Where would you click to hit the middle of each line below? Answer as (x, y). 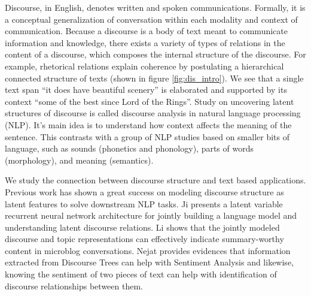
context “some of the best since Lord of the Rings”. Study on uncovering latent (150, 101)
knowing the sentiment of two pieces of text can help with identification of (141, 274)
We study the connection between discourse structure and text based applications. (155, 180)
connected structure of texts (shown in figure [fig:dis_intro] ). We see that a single (154, 78)
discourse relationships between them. (74, 286)
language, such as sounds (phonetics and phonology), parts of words (129, 148)
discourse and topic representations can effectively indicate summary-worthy (144, 239)
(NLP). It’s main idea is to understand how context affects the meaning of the (148, 124)
